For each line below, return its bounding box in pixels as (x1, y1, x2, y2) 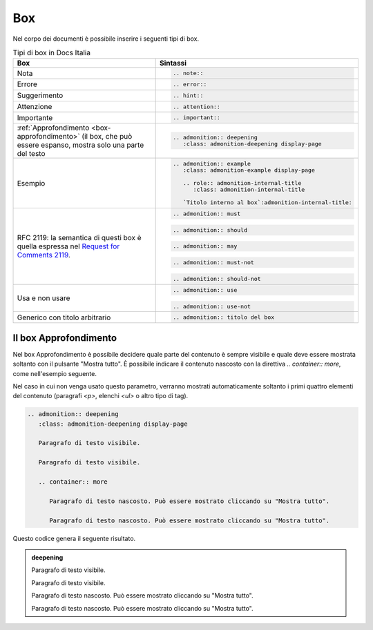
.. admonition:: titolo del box (173, 314, 275, 321)
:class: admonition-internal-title (193, 186, 305, 193)
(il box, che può (82, 132, 133, 141)
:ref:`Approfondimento (17, 123, 90, 132)
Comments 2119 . (17, 250, 70, 259)
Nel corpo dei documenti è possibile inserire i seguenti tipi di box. (12, 35, 200, 43)
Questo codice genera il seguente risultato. (12, 534, 136, 542)
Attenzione (17, 102, 52, 112)
